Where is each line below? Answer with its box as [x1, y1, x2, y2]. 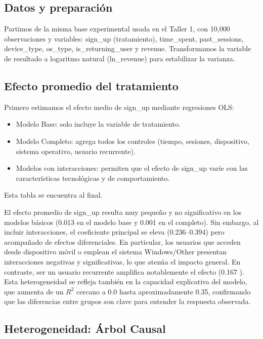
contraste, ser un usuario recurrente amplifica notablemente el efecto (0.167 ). [4, 266, 244, 277]
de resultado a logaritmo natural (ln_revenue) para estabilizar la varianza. [4, 53, 235, 63]
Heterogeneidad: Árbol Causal [4, 321, 166, 336]
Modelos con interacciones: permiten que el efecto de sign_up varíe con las [16, 163, 248, 173]
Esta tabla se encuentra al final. [4, 190, 103, 200]
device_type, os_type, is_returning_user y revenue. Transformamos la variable [4, 43, 251, 54]
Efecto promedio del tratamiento [4, 78, 179, 93]
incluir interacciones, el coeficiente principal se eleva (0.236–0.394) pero [4, 227, 225, 237]
